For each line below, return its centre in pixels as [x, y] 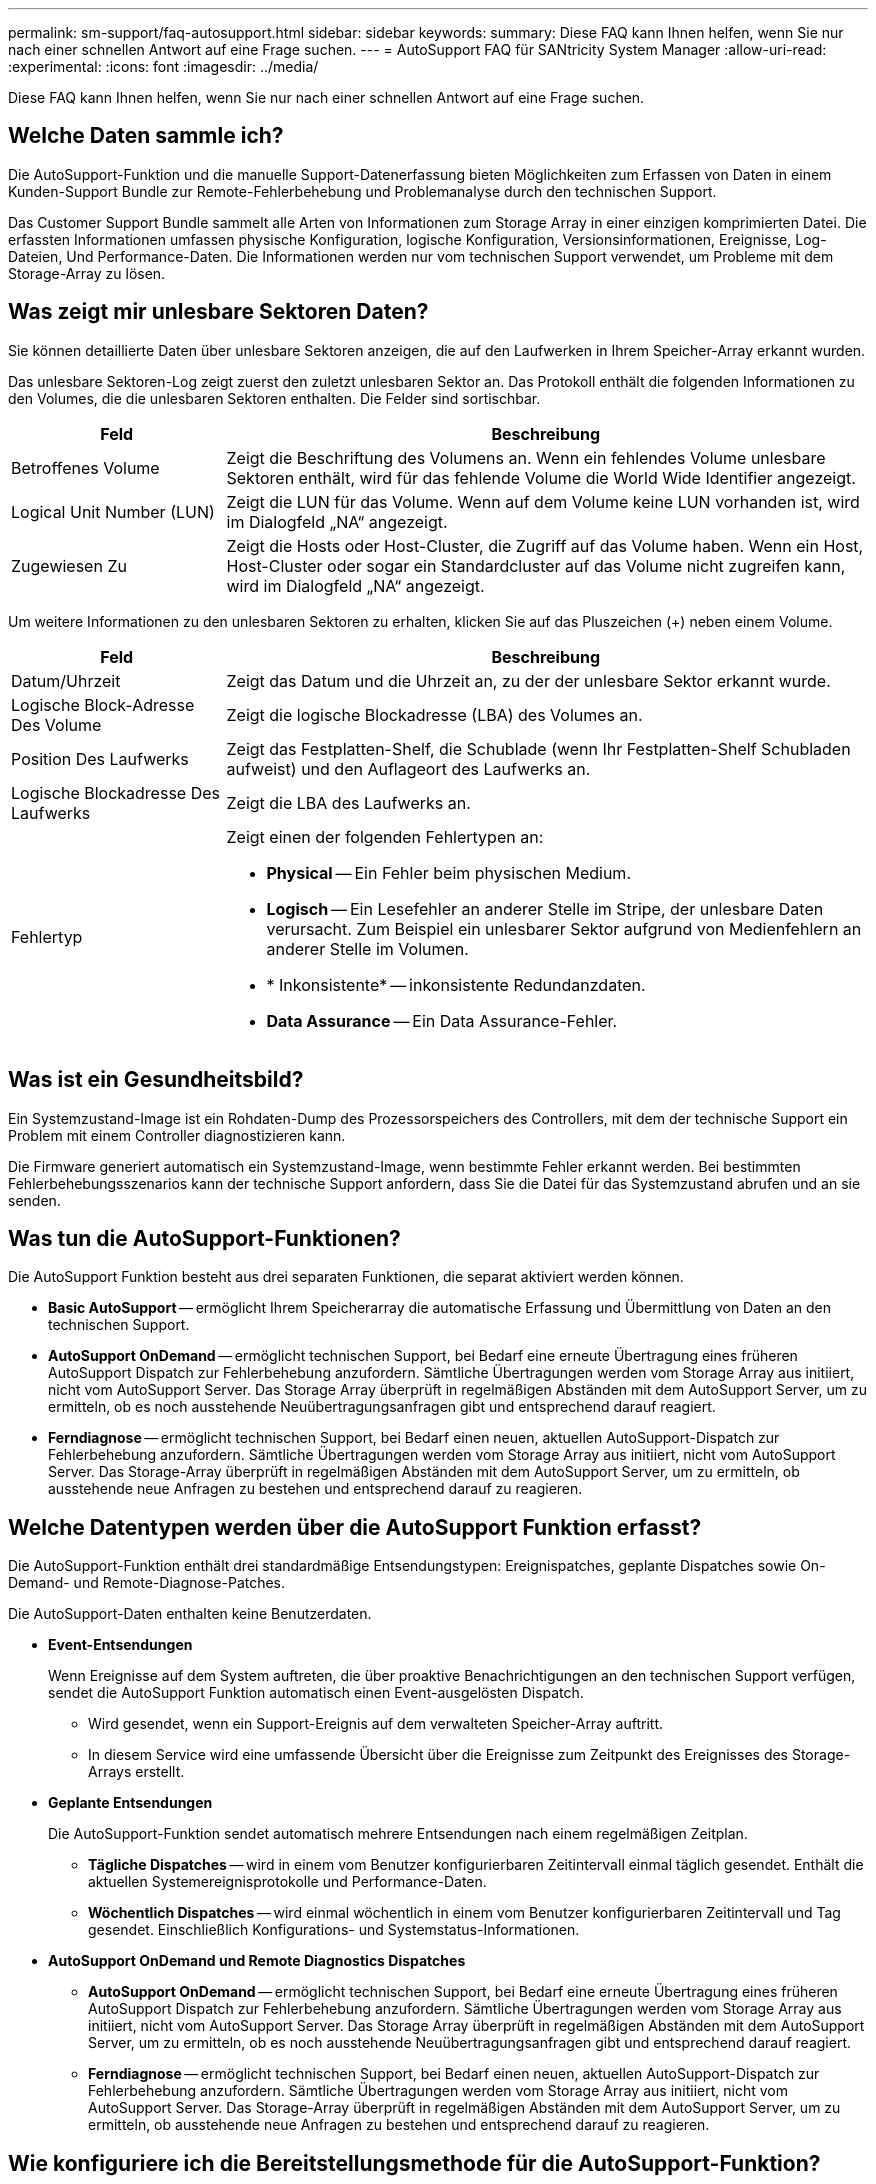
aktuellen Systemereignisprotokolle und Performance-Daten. [287, 1882]
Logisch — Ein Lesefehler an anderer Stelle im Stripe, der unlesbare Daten [545, 908]
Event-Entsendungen [120, 1645]
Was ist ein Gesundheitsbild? [156, 1080]
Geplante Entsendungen [130, 1803]
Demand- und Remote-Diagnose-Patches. [147, 1583]
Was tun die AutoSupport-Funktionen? [204, 1238]
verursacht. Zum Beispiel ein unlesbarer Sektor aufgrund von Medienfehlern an [564, 928]
